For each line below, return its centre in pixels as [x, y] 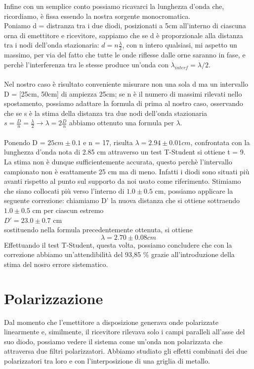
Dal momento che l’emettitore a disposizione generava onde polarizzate [111, 322]
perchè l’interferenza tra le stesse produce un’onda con [86, 64]
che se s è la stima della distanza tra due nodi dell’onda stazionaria [106, 113]
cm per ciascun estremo [68, 210]
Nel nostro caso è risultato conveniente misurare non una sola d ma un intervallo [126, 83]
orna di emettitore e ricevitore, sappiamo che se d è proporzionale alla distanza [124, 35]
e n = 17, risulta [108, 142]
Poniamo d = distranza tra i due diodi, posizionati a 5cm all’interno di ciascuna [125, 26]
